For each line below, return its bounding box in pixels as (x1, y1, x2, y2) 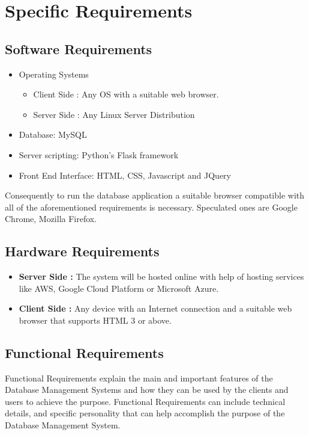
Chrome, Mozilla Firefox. (5, 212, 97, 225)
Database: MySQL (19, 128, 87, 141)
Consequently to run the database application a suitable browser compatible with (5, 189, 304, 202)
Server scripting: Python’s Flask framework (19, 148, 179, 161)
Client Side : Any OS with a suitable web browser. (33, 88, 219, 100)
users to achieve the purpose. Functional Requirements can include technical (5, 395, 286, 407)
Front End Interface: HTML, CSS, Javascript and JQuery (19, 168, 231, 181)
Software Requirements (5, 39, 152, 58)
